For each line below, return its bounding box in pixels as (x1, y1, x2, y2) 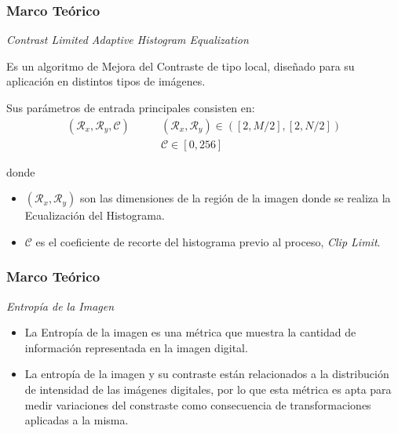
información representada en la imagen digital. (24, 339, 248, 355)
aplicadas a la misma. (24, 412, 129, 428)
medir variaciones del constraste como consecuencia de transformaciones (24, 396, 371, 413)
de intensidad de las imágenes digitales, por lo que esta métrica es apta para (24, 381, 392, 398)
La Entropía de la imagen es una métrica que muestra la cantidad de (24, 324, 356, 340)
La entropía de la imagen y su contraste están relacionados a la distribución (24, 366, 389, 382)
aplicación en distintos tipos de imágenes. (6, 73, 206, 89)
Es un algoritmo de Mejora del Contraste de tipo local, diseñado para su (6, 57, 355, 74)
